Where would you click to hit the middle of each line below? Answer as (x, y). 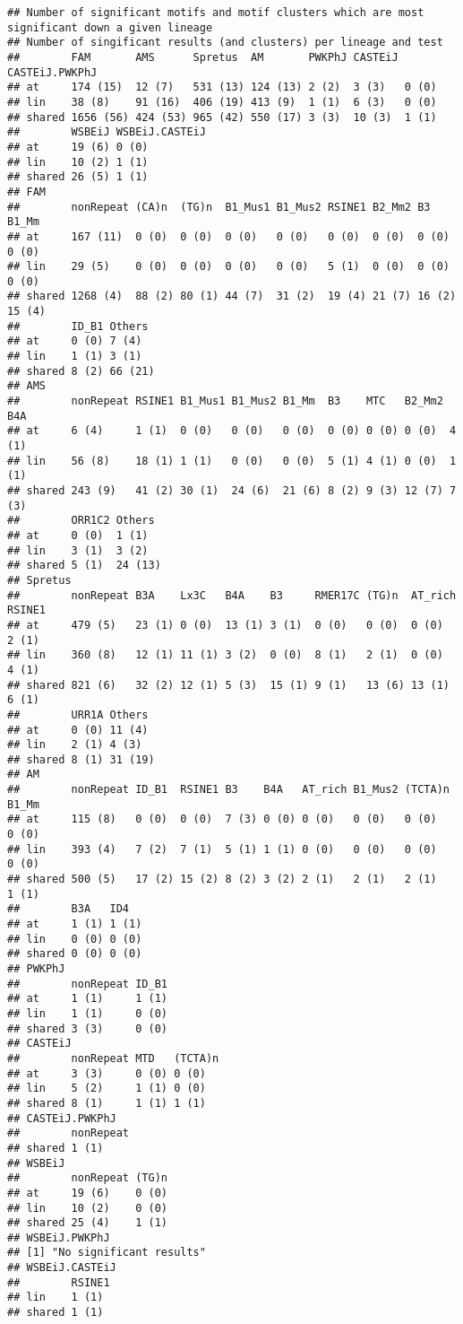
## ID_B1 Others (78, 326)
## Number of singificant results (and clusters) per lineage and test (225, 43)
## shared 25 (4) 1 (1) (87, 1223)
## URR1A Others (78, 714)
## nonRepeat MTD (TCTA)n (113, 1058)
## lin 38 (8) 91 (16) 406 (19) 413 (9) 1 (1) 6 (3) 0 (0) (222, 102)
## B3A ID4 (69, 909)
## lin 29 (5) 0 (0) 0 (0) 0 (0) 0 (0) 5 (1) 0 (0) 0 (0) (228, 267)
